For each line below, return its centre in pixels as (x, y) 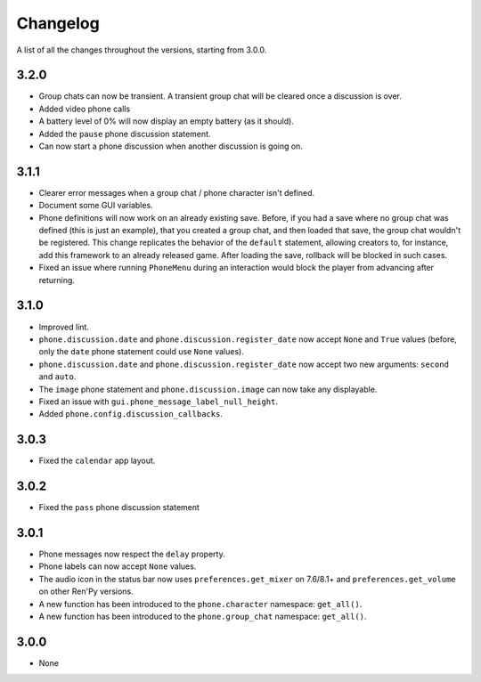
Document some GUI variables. (96, 206)
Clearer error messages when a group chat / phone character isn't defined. (177, 192)
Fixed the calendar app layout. (97, 461)
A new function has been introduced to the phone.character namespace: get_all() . (200, 604)
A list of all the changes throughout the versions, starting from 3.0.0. (142, 50)
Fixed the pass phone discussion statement (119, 507)
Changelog (58, 23)
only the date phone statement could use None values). (141, 352)
